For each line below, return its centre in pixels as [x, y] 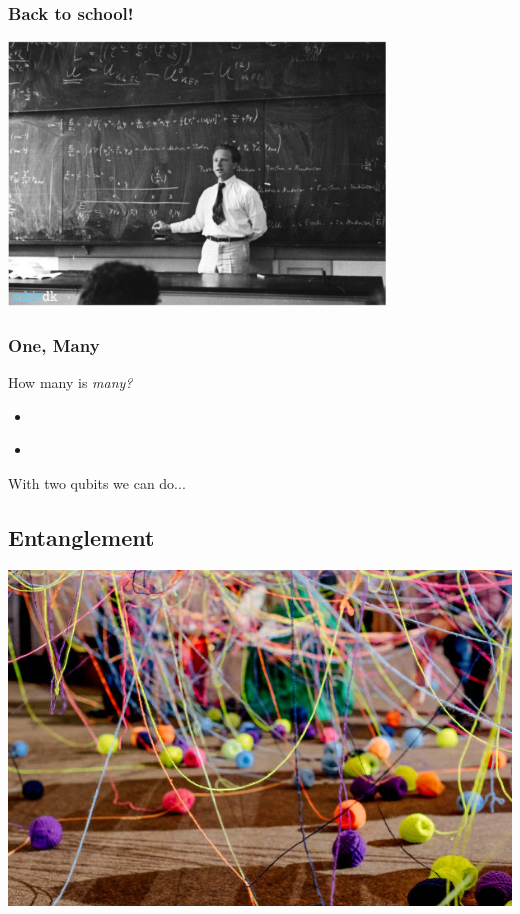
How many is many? [70, 382]
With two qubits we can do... [97, 482]
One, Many [54, 344]
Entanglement [81, 536]
